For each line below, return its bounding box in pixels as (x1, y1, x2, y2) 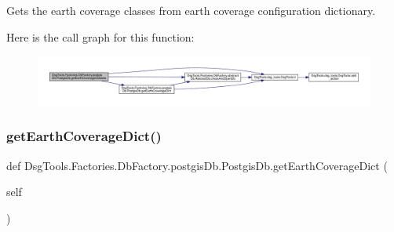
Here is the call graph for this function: (6, 28, 195, 45)
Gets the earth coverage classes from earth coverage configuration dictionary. (6, 2, 376, 18)
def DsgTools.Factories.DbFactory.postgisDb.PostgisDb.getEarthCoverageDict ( (6, 157, 388, 173)
